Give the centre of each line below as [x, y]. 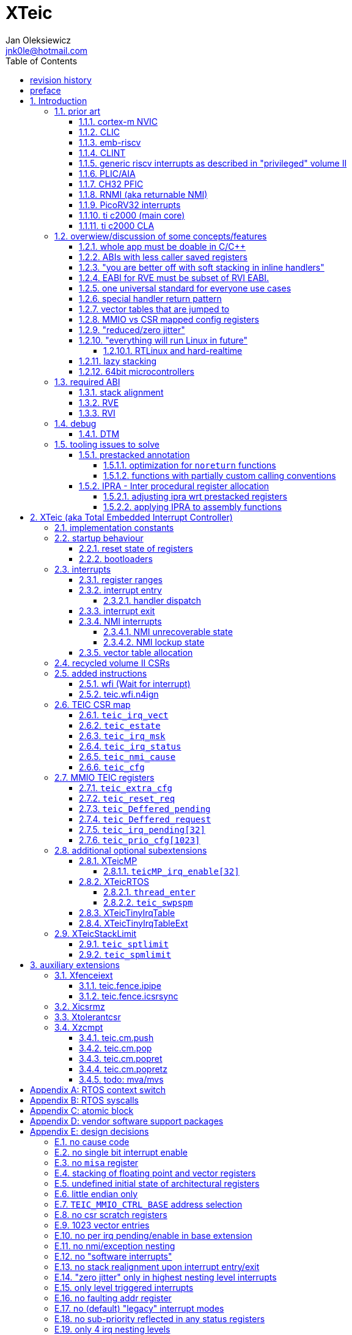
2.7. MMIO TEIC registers [105, 777]
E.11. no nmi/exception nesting [115, 1246]
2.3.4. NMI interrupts [120, 621]
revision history [61, 80]
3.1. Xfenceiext [84, 975]
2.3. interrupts [83, 569]
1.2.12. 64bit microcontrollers [137, 371]
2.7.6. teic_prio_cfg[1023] [140, 840]
